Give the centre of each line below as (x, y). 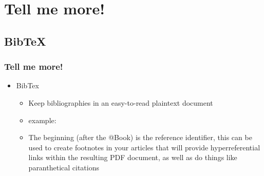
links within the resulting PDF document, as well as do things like (133, 157)
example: (42, 120)
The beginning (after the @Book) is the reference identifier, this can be (140, 137)
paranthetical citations (64, 167)
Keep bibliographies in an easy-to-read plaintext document (121, 102)
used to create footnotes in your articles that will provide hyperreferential (144, 147)
